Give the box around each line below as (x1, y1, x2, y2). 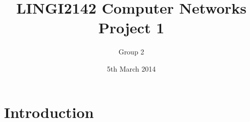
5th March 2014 (107, 63, 156, 74)
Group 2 (118, 46, 144, 57)
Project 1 (98, 17, 165, 38)
